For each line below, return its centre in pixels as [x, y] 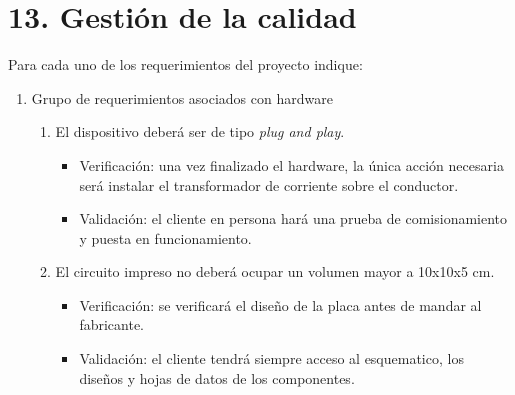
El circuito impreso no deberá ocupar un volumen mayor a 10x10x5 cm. [275, 271]
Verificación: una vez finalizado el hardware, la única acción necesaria [291, 164]
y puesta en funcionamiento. [165, 237]
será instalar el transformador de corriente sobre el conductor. [269, 184]
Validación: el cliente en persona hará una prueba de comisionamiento [293, 218]
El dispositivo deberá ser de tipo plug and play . [200, 131]
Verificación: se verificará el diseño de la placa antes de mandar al [280, 304]
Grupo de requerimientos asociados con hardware [182, 97]
